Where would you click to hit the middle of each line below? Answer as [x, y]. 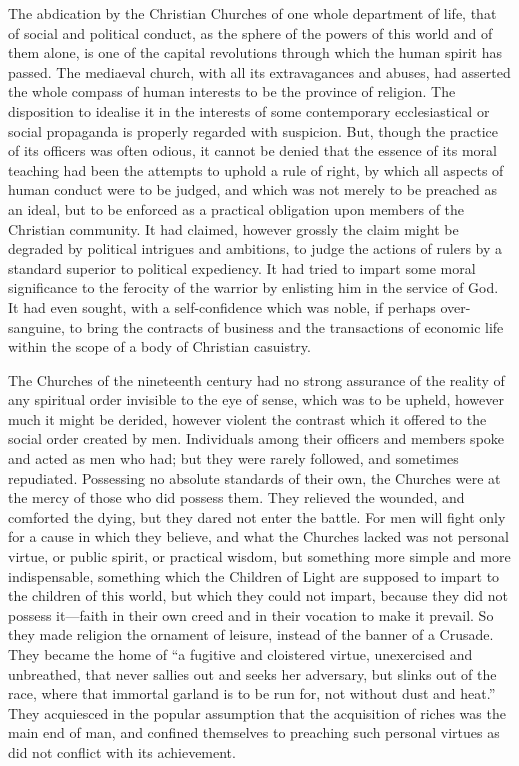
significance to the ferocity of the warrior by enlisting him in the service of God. [253, 287]
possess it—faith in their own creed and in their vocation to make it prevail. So [251, 614]
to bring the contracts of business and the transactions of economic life [286, 326]
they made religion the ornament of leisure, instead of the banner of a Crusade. [251, 634]
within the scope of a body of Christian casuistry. [159, 346]
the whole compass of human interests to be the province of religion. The [232, 91]
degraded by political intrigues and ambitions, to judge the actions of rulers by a [255, 248]
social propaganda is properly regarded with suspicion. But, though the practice [253, 130]
